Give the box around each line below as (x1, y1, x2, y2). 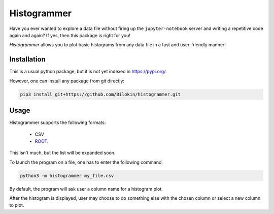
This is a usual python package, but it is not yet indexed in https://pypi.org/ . (9, 69, 167, 75)
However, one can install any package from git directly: (9, 78, 124, 84)
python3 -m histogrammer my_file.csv (20, 173, 114, 178)
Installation (9, 55, 46, 64)
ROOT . (35, 138, 49, 144)
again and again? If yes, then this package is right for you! (9, 32, 130, 38)
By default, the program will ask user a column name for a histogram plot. (9, 186, 163, 192)
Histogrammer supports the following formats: (9, 119, 106, 126)
